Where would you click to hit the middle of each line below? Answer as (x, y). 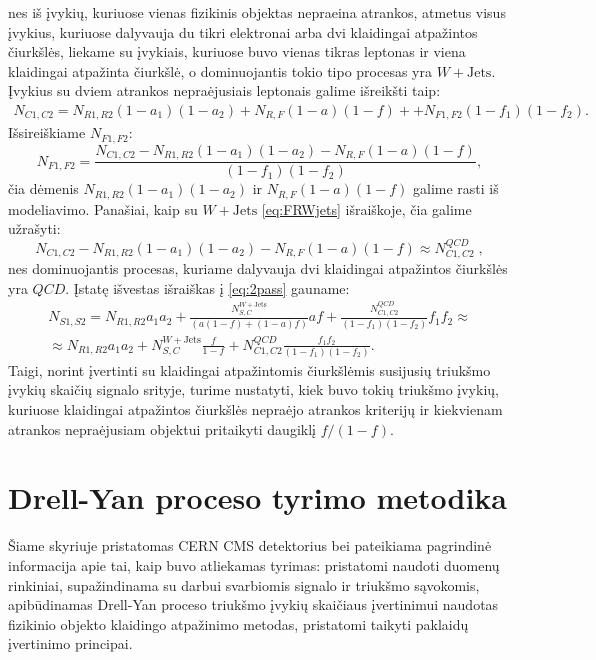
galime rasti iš (456, 188)
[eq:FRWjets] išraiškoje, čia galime (366, 208)
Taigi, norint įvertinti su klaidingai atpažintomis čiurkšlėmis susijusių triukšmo (249, 369)
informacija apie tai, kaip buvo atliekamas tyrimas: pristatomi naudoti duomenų (254, 564)
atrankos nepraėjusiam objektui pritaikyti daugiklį (162, 428)
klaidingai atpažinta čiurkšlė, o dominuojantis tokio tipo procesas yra (220, 70)
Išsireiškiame (47, 132)
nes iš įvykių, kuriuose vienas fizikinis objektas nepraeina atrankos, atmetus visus (257, 12)
